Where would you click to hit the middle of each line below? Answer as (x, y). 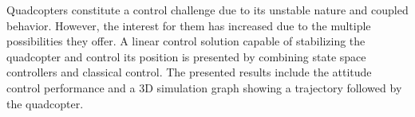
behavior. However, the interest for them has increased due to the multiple (189, 25)
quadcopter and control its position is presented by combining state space (186, 56)
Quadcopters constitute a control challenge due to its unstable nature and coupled (207, 10)
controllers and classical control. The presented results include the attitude (189, 72)
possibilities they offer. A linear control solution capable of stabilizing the (186, 41)
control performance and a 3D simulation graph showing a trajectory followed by (204, 87)
